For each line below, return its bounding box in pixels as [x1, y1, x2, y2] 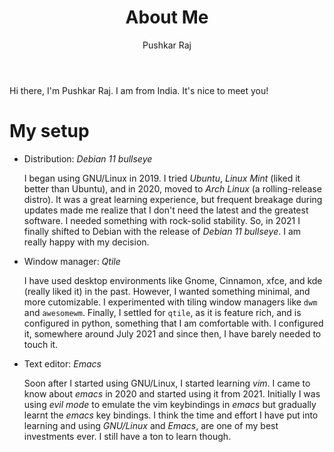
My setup [9, 120, 90, 143]
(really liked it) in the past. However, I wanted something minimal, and [23, 285, 311, 297]
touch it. [23, 338, 59, 350]
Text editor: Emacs [23, 357, 102, 370]
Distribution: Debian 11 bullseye [23, 152, 153, 165]
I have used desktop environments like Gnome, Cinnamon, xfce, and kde [23, 274, 323, 286]
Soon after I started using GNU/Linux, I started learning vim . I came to [23, 377, 311, 389]
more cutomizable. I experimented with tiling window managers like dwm [23, 296, 318, 308]
